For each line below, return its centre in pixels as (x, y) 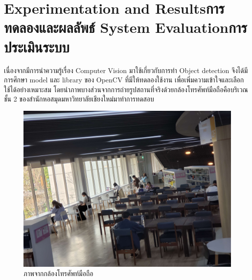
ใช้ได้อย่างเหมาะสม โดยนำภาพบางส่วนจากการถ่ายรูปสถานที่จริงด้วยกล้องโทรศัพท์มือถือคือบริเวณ (126, 89)
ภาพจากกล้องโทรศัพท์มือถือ (58, 273)
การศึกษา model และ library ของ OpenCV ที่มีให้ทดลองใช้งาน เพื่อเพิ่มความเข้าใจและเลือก (124, 80)
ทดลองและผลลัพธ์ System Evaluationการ (126, 27)
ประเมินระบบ (37, 46)
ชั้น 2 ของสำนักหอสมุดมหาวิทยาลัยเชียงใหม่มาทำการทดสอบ (79, 99)
